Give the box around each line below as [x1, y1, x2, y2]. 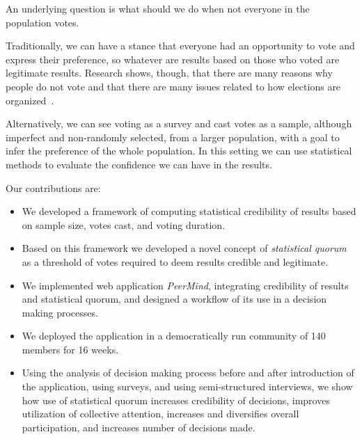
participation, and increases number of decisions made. [22, 420, 255, 434]
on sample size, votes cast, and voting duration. [22, 217, 226, 232]
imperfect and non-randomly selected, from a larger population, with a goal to [6, 129, 340, 144]
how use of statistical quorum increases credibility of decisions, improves [22, 392, 330, 407]
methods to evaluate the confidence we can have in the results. [6, 157, 272, 171]
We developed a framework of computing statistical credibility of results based [22, 204, 356, 218]
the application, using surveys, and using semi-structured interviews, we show [22, 379, 353, 394]
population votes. [6, 15, 79, 29]
